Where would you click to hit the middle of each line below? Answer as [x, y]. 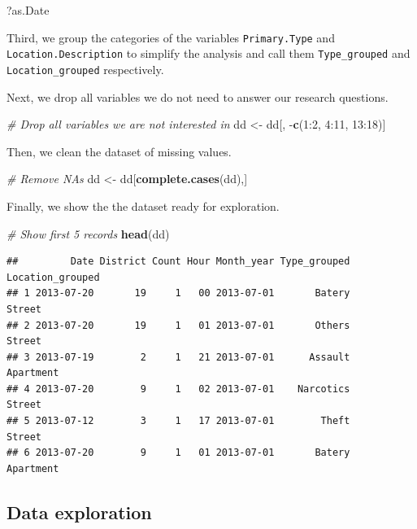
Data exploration [79, 512]
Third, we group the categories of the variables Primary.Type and [171, 37]
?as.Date [28, 10]
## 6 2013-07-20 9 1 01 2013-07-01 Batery [178, 453]
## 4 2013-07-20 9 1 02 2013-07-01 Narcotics [178, 389]
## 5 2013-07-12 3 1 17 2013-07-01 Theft [178, 421]
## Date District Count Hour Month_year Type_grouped [178, 262]
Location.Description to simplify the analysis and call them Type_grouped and [208, 53]
